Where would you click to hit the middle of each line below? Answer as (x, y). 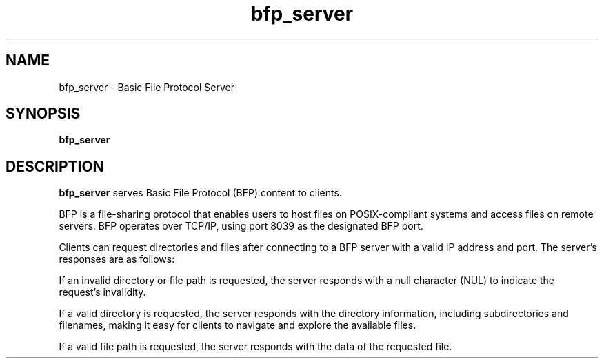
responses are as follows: (117, 259)
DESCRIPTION (55, 166)
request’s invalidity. (102, 292)
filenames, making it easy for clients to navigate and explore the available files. (238, 325)
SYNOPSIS (43, 114)
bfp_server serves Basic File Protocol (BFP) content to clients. (200, 193)
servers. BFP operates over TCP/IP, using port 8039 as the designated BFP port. (241, 226)
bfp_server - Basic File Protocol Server (147, 87)
